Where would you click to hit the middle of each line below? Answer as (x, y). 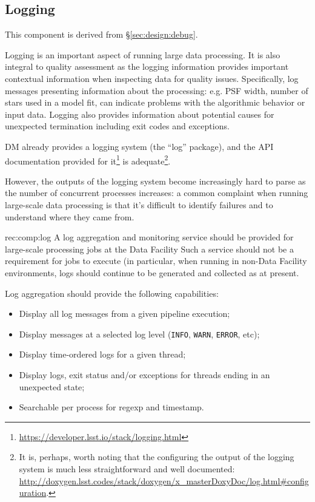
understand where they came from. (70, 216)
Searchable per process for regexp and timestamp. (111, 407)
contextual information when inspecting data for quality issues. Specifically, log (152, 78)
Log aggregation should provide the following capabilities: (112, 293)
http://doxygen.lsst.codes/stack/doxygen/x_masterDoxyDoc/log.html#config (164, 480)
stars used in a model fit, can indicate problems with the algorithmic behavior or (155, 102)
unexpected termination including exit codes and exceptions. (117, 126)
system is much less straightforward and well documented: (127, 468)
